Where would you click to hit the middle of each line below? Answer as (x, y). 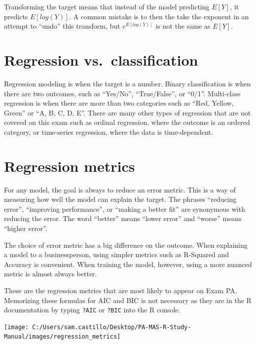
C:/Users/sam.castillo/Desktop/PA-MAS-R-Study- (112, 327)
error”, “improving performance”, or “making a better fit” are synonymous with (125, 209)
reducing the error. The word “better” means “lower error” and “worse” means (123, 218)
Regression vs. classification (101, 59)
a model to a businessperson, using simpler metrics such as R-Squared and (117, 254)
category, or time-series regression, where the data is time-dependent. (109, 132)
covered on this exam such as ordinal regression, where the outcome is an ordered (127, 122)
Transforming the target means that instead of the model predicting (107, 6)
